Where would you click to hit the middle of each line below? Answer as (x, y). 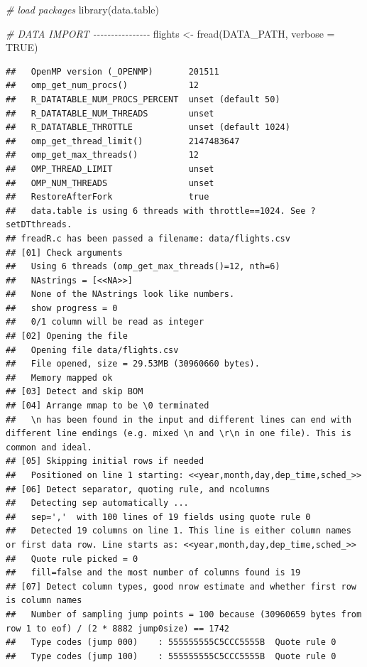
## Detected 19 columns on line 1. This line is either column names (179, 531)
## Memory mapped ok (59, 378)
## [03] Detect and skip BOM (75, 392)
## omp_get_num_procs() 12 (103, 86)
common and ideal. (49, 447)
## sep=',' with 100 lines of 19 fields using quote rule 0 (158, 517)
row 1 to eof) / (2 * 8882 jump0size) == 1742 (117, 628)
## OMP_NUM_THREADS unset (110, 183)
